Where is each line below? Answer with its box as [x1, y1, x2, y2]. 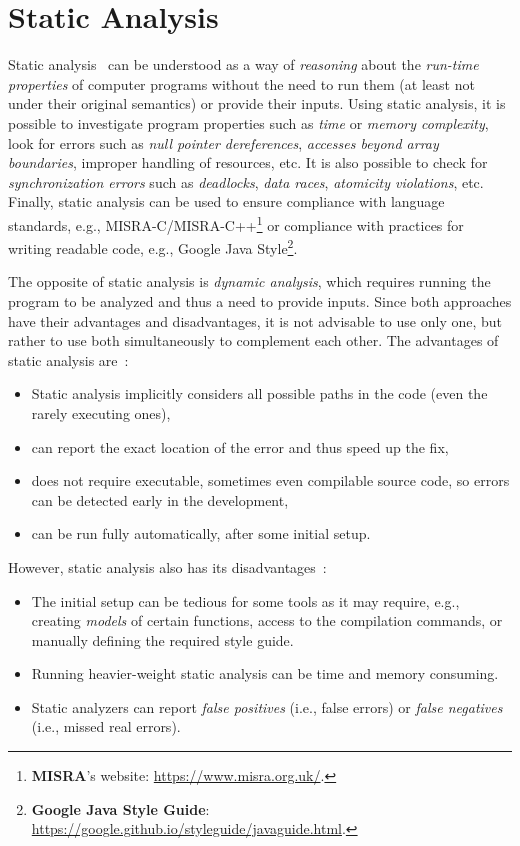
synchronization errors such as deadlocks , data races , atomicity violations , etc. [8, 171, 484, 192]
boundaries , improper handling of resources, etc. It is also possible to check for [8, 152, 488, 173]
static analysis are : [8, 349, 129, 370]
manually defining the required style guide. [31, 629, 294, 650]
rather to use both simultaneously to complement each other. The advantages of [8, 330, 499, 351]
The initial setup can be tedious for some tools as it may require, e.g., [31, 590, 460, 611]
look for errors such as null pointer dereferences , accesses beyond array [8, 132, 439, 153]
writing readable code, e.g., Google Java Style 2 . [8, 235, 298, 258]
